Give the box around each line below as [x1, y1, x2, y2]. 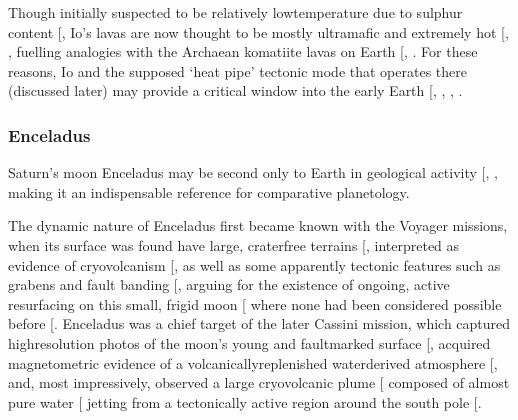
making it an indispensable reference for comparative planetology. [8, 181, 410, 202]
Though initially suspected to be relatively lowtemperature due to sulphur [8, 2, 463, 22]
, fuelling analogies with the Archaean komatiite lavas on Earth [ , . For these [8, 41, 478, 62]
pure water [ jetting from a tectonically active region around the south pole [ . [8, 391, 482, 412]
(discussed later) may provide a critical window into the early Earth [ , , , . [8, 80, 463, 101]
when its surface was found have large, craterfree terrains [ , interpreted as [8, 234, 460, 255]
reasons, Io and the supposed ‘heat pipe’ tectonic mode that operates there [8, 60, 467, 81]
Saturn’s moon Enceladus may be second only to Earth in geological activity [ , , [8, 162, 498, 183]
